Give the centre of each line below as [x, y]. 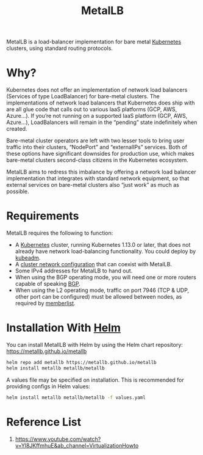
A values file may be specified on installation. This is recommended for [95, 380]
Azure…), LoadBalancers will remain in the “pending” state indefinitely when [102, 122]
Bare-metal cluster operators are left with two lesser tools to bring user [95, 140]
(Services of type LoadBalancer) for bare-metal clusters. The [83, 96]
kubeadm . [28, 258]
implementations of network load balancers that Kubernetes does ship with [101, 103]
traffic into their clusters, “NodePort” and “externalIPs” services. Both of [97, 147]
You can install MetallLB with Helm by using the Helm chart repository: [94, 345]
